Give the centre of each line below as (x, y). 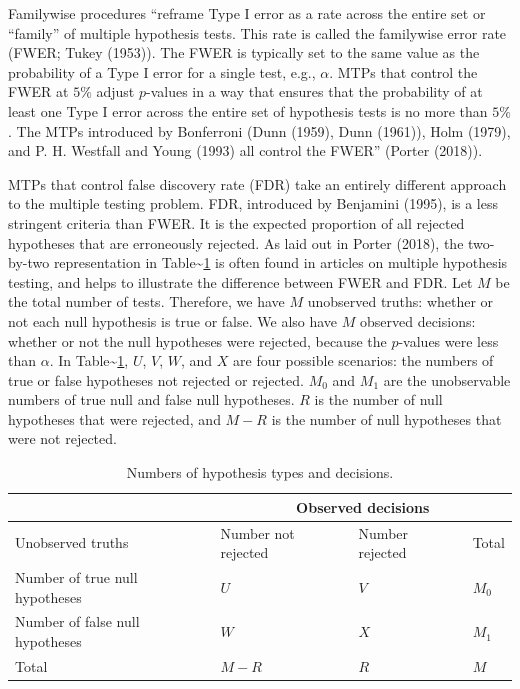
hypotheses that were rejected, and (114, 418)
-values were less (448, 340)
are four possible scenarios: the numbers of (363, 360)
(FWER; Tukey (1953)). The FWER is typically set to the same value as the (244, 52)
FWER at (38, 91)
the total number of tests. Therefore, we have (146, 301)
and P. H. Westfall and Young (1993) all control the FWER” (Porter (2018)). (245, 150)
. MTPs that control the (403, 71)
